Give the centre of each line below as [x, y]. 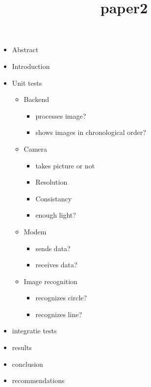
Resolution [51, 182]
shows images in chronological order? [91, 132]
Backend [37, 99]
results [22, 347]
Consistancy [54, 198]
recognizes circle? [61, 298]
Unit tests [27, 82]
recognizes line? [59, 314]
